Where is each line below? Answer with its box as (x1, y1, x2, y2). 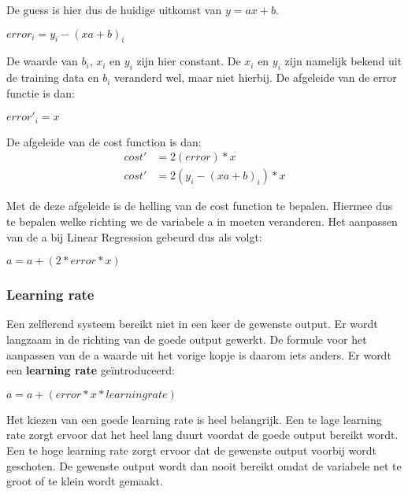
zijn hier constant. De (136, 53, 241, 69)
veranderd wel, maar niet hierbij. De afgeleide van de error (114, 69, 397, 86)
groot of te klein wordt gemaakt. (6, 473, 163, 489)
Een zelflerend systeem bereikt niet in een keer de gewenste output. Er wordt (6, 315, 378, 332)
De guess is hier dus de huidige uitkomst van (6, 2, 222, 17)
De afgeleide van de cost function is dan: (6, 133, 202, 149)
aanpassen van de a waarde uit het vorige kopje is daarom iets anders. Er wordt (6, 346, 391, 363)
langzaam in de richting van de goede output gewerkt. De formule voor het (6, 331, 367, 348)
